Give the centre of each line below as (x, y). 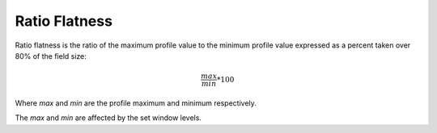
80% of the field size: (51, 56)
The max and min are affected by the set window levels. (108, 118)
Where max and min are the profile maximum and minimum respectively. (136, 103)
